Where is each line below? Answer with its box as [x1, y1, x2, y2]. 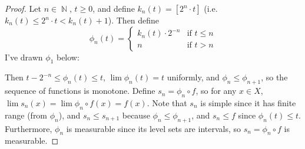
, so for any [195, 84, 237, 97]
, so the [261, 71, 288, 83]
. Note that [147, 96, 187, 109]
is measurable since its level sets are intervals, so [66, 122, 241, 134]
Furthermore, [5, 122, 52, 134]
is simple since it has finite [200, 96, 296, 109]
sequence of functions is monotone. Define [5, 84, 155, 97]
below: [56, 50, 79, 63]
